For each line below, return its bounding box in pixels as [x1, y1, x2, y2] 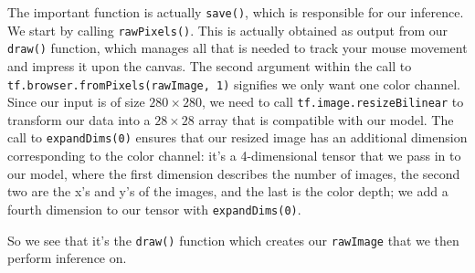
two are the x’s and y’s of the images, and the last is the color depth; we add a [7, 182, 449, 201]
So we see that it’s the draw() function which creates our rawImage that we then [7, 230, 459, 249]
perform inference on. [7, 248, 127, 268]
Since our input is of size [7, 92, 145, 111]
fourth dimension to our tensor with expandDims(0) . [7, 199, 301, 218]
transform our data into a [7, 110, 151, 129]
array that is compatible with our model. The [198, 110, 454, 129]
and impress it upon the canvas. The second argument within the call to [7, 56, 412, 75]
